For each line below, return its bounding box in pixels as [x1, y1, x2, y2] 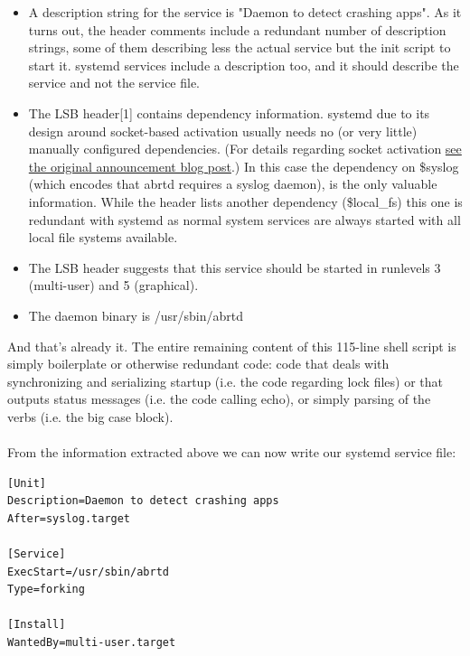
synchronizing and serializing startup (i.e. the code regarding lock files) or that [7, 371, 444, 390]
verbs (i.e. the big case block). [7, 407, 174, 426]
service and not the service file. [28, 73, 201, 92]
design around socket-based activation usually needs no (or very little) [28, 121, 418, 140]
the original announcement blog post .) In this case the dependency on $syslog [28, 156, 459, 175]
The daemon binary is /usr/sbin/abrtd [28, 305, 244, 324]
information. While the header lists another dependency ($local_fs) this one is [28, 192, 463, 211]
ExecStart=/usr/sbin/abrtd [7, 565, 169, 578]
